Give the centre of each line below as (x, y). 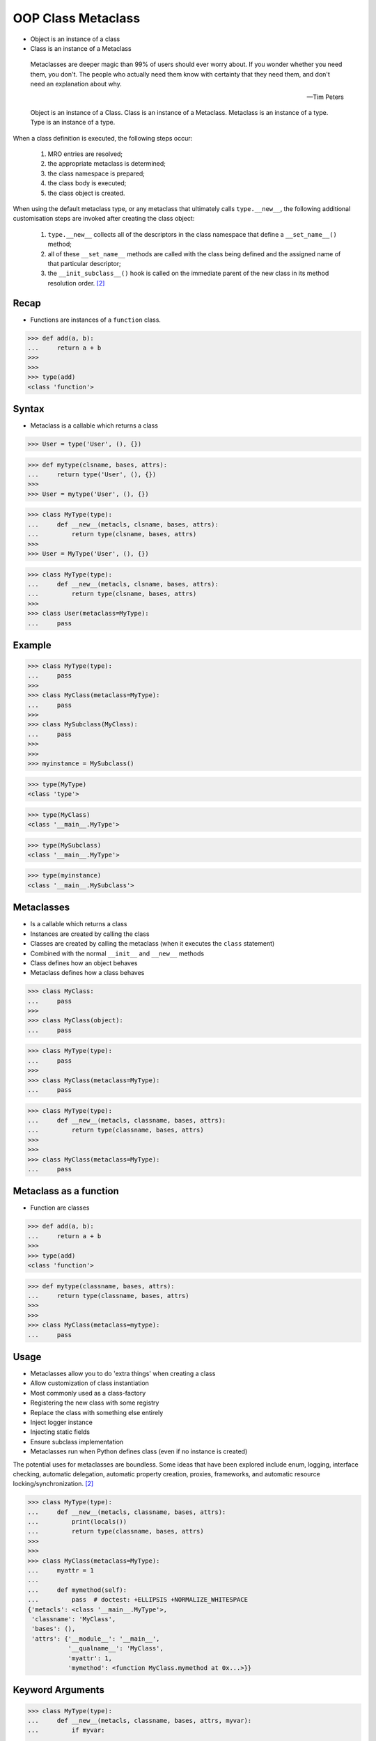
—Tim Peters (325, 97)
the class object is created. (86, 193)
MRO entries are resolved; (85, 154)
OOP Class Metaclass (77, 18)
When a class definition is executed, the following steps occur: (103, 138)
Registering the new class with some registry (95, 1403)
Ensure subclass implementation (77, 1442)
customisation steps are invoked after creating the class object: (104, 219)
